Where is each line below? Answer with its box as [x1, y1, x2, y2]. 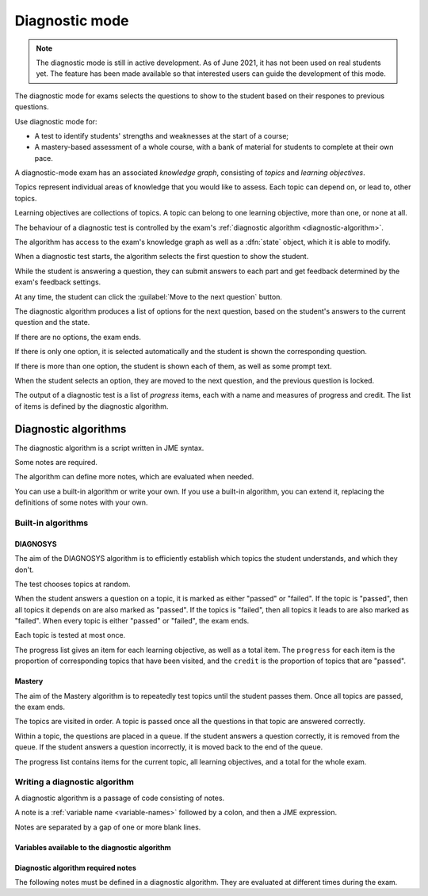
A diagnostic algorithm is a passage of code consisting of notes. [14, 793, 225, 803]
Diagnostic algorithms [14, 422, 127, 436]
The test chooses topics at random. [14, 579, 131, 589]
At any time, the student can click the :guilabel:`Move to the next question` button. [14, 292, 283, 301]
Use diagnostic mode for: [14, 116, 98, 126]
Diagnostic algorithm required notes [14, 863, 136, 872]
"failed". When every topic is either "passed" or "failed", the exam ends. [14, 616, 250, 626]
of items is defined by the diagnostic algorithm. [14, 401, 169, 411]
